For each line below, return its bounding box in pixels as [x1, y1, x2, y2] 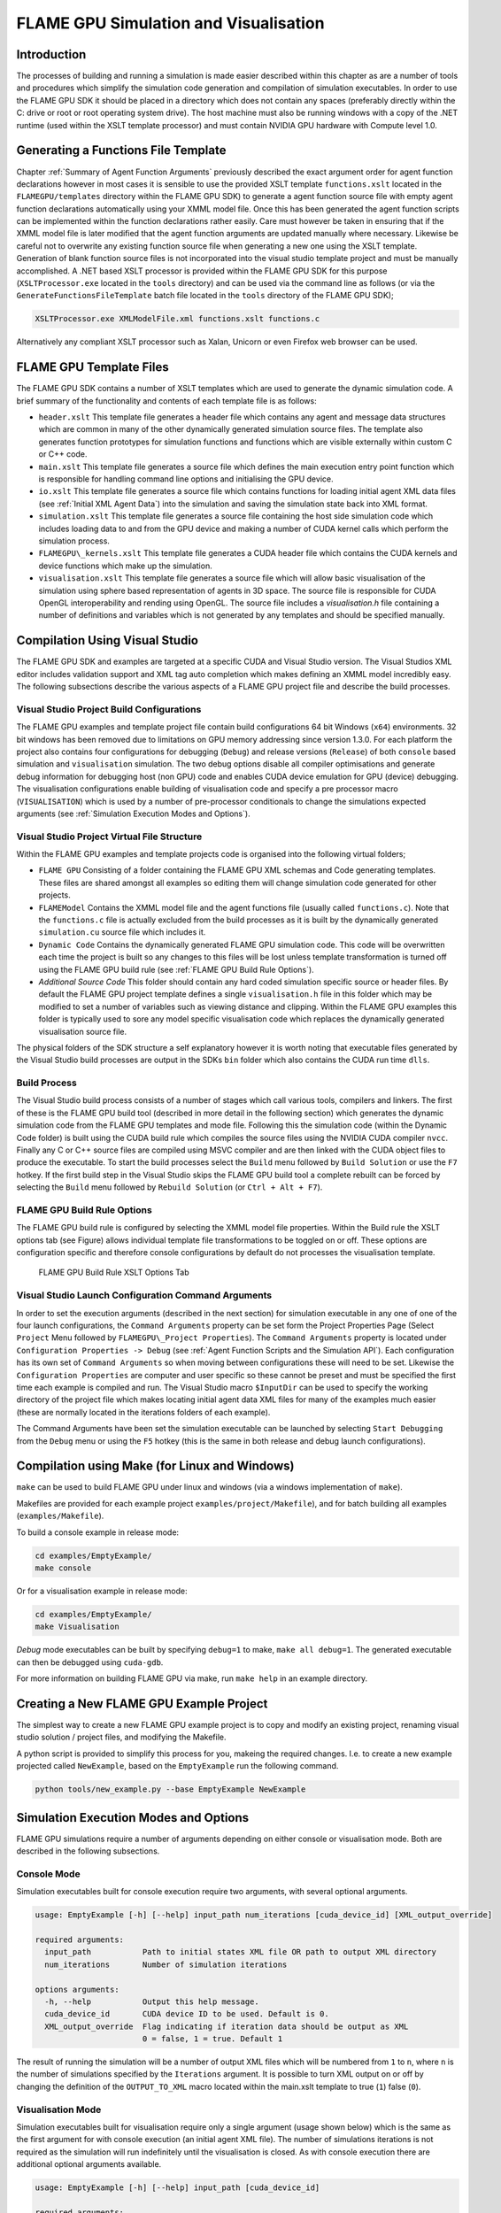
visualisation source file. [38, 1026, 127, 1037]
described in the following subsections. [16, 1846, 160, 1856]
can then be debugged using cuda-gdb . [16, 1656, 164, 1668]
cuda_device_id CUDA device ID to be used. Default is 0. [44, 2009, 329, 2019]
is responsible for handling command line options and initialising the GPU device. [38, 474, 334, 484]
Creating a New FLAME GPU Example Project [16, 1696, 268, 1711]
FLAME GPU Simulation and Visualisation [16, 13, 325, 33]
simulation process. [38, 536, 111, 546]
